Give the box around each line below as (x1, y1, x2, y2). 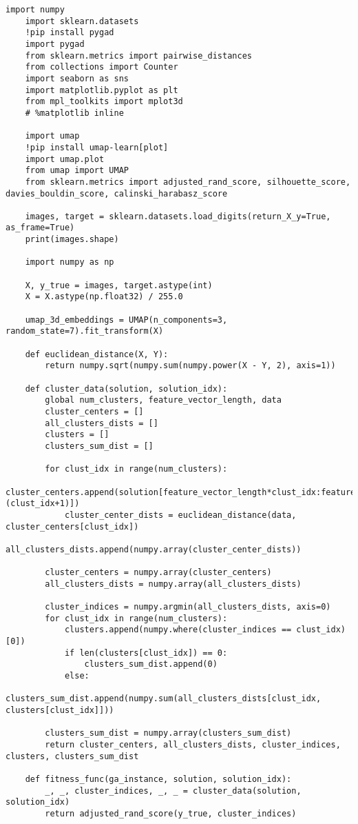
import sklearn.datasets (25, 16, 139, 26)
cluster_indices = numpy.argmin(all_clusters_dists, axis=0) (45, 602, 331, 612)
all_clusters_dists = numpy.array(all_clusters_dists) (45, 579, 302, 589)
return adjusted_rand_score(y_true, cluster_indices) (45, 808, 297, 818)
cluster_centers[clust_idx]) (6, 521, 139, 532)
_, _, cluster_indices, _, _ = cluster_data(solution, (45, 785, 302, 796)
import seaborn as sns (25, 73, 129, 83)
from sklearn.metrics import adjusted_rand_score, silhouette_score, (25, 177, 351, 187)
